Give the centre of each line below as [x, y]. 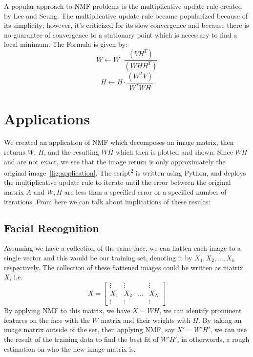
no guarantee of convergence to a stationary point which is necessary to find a [121, 34]
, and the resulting [71, 151]
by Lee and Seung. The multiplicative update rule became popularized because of [126, 15]
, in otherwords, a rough [213, 339]
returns [15, 151]
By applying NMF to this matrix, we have [67, 310]
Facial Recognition [52, 228]
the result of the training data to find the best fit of [81, 339]
